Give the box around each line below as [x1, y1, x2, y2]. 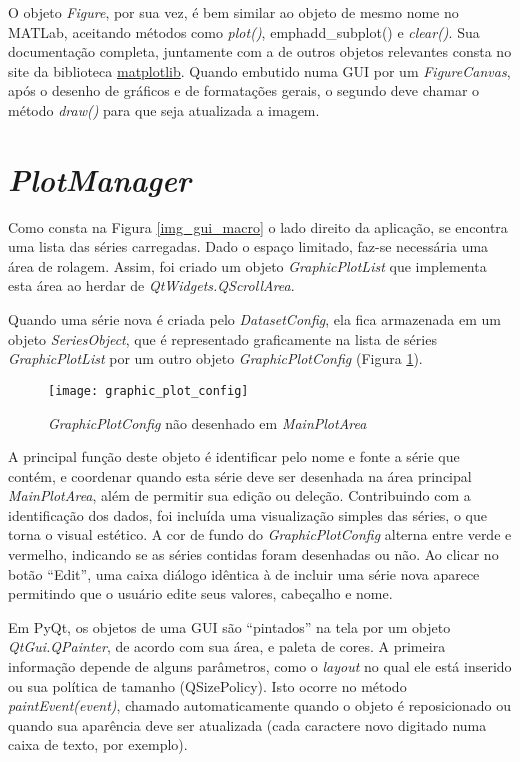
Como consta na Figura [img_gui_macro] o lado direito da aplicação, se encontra [8, 216, 508, 237]
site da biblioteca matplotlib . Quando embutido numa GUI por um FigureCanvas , [8, 60, 511, 81]
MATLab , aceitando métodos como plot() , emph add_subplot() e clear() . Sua [8, 21, 480, 42]
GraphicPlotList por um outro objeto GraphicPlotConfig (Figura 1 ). [8, 348, 423, 369]
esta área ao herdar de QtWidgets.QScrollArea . [8, 275, 295, 296]
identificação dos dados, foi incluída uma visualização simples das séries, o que [8, 504, 487, 525]
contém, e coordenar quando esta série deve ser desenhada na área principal [8, 465, 472, 486]
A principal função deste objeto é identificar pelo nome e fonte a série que [8, 446, 460, 467]
